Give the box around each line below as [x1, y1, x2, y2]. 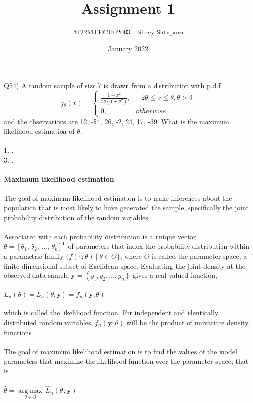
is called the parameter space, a [152, 250, 247, 261]
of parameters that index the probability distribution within [68, 241, 249, 251]
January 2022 [108, 43, 148, 53]
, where [120, 250, 142, 261]
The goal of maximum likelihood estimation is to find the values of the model [4, 346, 237, 356]
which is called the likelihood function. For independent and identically [4, 307, 219, 318]
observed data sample [4, 270, 69, 280]
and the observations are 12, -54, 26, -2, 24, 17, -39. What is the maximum [4, 116, 229, 126]
